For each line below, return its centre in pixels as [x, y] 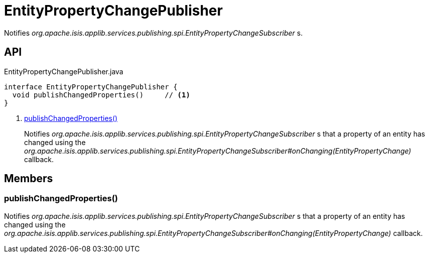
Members [29, 179]
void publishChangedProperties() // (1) [101, 95]
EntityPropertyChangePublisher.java [64, 71]
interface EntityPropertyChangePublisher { [91, 87]
